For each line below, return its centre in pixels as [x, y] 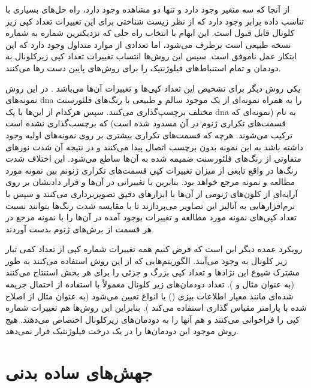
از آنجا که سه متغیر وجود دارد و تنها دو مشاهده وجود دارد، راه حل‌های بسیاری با [148, 9]
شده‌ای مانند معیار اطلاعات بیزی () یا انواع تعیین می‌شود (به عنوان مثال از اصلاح [150, 295]
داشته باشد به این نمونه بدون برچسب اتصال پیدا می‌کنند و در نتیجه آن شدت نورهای [154, 146]
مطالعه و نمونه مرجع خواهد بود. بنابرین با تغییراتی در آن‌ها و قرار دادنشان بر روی [150, 182]
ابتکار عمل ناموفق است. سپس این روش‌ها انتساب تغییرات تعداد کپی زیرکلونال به [151, 56]
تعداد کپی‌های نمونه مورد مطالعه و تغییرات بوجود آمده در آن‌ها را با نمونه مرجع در [151, 217]
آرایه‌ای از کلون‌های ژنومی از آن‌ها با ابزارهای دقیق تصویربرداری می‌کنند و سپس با [152, 193]
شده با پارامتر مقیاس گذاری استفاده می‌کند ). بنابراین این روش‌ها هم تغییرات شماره [156, 307]
